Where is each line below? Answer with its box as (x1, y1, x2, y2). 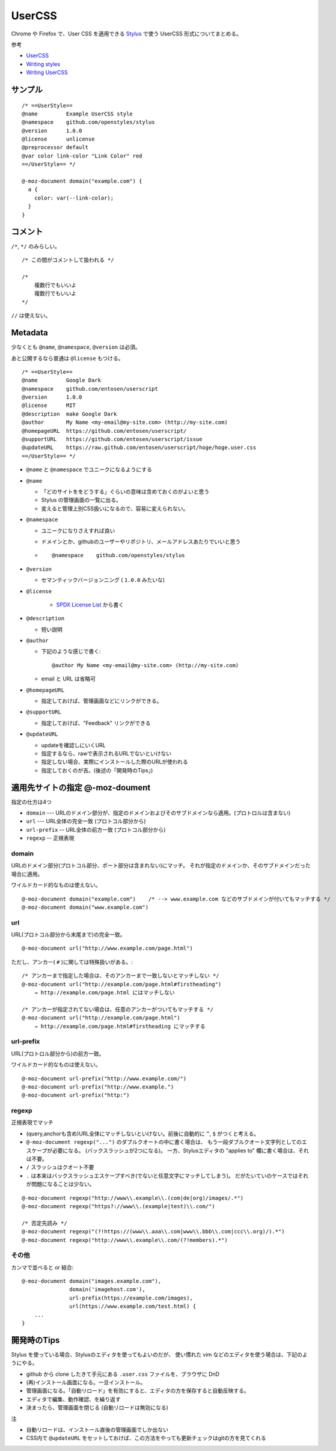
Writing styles (26, 60, 61, 67)
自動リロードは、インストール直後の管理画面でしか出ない (26, 1426, 168, 1434)
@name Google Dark (22, 377, 102, 384)
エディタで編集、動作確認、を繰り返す (26, 1395, 121, 1403)
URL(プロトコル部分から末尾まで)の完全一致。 (11, 931, 126, 938)
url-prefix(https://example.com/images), (69, 1294, 194, 1301)
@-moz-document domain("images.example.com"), (22, 1278, 162, 1285)
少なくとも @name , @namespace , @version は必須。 (11, 343, 141, 351)
